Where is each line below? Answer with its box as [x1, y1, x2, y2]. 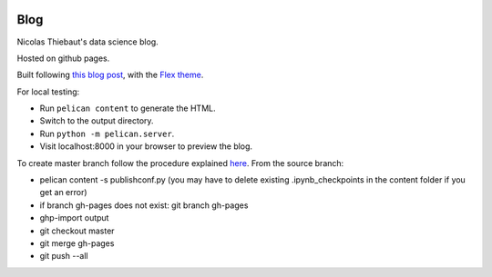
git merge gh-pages [39, 237, 115, 249]
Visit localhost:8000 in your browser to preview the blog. [39, 141, 253, 152]
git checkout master [39, 225, 115, 236]
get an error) [39, 187, 87, 198]
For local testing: [16, 86, 80, 97]
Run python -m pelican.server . [39, 128, 175, 139]
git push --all [39, 251, 88, 262]
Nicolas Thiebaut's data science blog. [16, 36, 159, 47]
